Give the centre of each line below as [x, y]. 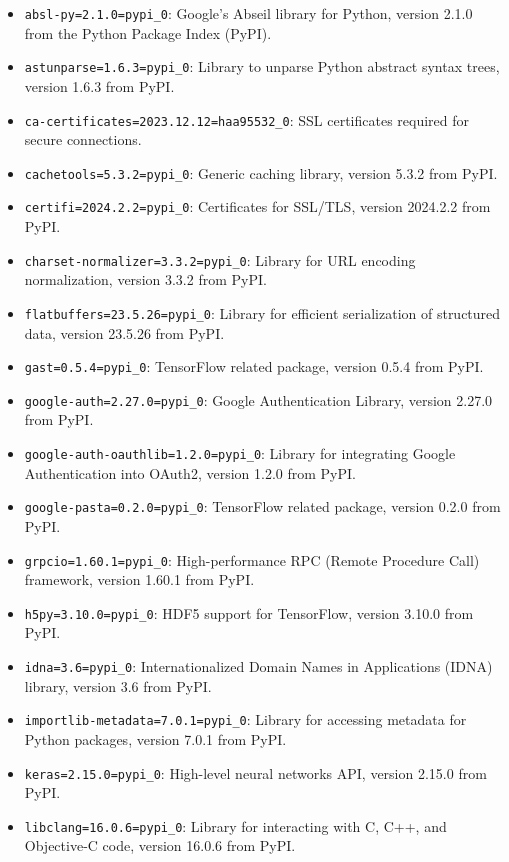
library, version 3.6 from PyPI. [118, 685]
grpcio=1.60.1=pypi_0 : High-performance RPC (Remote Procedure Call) [252, 559]
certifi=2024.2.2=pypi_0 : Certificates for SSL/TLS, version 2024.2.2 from [257, 206]
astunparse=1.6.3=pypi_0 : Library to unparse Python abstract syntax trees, [262, 66]
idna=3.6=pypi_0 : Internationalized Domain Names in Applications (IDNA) [258, 666]
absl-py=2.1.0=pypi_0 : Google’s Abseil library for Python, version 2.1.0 [248, 13]
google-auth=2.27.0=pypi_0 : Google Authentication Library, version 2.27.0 [258, 399]
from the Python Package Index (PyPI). [148, 32]
